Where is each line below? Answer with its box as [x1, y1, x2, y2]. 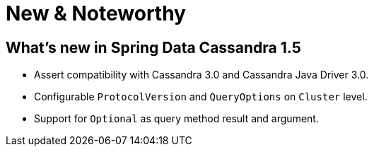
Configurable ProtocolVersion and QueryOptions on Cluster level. [34, 90, 368, 103]
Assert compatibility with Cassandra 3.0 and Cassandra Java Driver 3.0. [34, 69, 369, 81]
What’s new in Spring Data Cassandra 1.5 [6, 38, 301, 57]
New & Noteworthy [6, 1, 186, 25]
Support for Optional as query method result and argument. [34, 112, 319, 125]
